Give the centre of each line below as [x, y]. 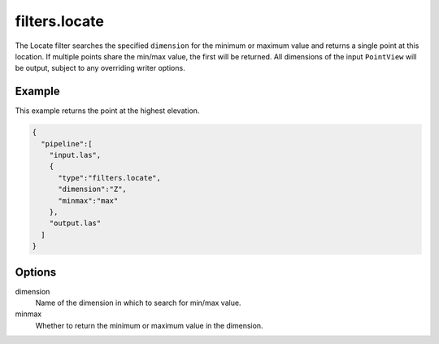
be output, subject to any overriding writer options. [100, 68]
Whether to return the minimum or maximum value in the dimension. [149, 325]
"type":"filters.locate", [110, 178]
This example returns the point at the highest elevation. [107, 111]
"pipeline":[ [67, 144]
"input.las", [75, 155]
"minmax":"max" [88, 200]
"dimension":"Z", [93, 189]
